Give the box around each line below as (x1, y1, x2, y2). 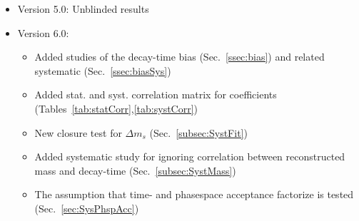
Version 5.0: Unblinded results (17, 1, 149, 16)
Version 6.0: (17, 25, 69, 40)
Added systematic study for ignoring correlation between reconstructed (34, 149, 345, 164)
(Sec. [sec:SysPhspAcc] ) (34, 200, 139, 215)
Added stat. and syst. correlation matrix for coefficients (34, 87, 277, 102)
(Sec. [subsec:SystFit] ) (149, 125, 248, 140)
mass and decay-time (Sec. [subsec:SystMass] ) (34, 163, 236, 178)
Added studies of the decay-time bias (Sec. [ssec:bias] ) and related (34, 49, 325, 64)
